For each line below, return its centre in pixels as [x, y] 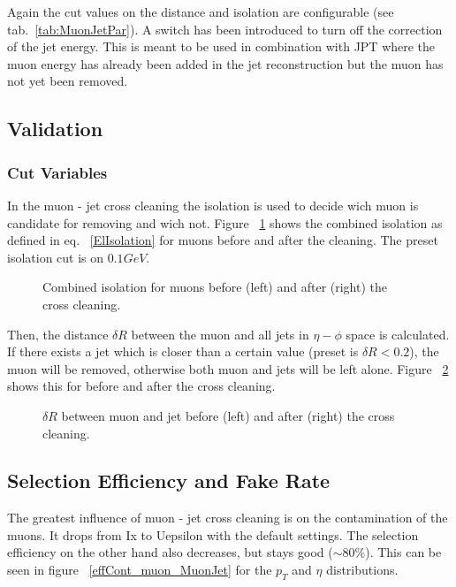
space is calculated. [398, 334]
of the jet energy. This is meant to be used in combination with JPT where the [221, 46]
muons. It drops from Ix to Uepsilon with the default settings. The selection [213, 534]
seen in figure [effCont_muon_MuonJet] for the [140, 570]
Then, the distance [58, 334]
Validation [55, 129]
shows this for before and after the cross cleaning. [141, 386]
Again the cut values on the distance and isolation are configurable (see [201, 11]
